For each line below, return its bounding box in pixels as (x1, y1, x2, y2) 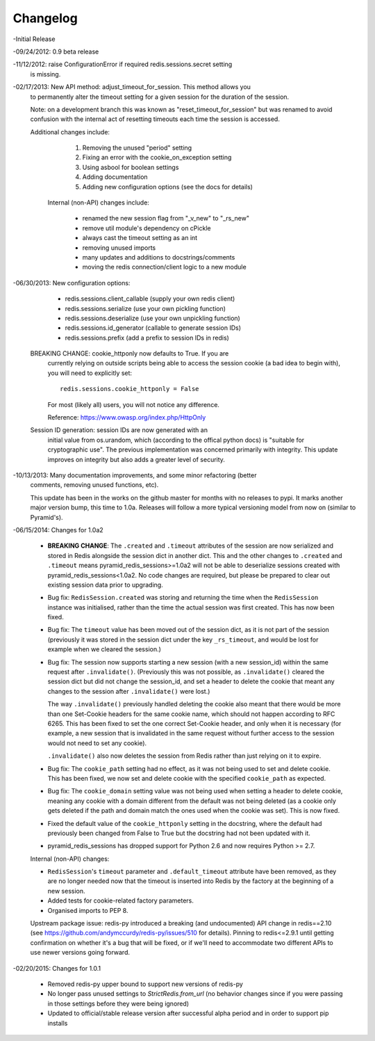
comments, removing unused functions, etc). (30, 481, 159, 489)
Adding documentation (82, 173, 149, 181)
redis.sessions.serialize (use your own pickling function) (65, 304, 226, 312)
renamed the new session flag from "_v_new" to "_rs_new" (82, 214, 250, 223)
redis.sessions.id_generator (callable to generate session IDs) (65, 324, 242, 332)
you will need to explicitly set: (47, 369, 132, 377)
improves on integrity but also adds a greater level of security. (47, 455, 226, 463)
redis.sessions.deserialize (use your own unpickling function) (65, 314, 241, 322)
